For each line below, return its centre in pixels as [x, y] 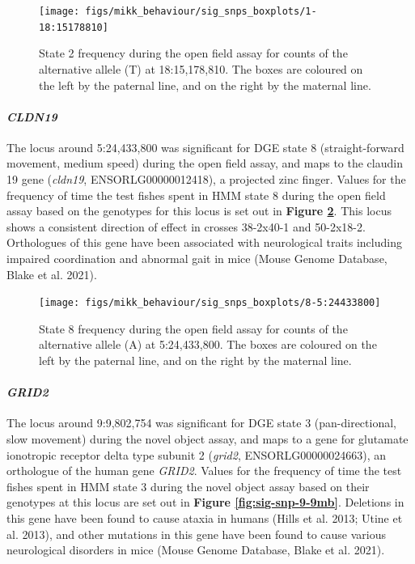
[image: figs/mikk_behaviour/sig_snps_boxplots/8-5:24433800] [210, 303]
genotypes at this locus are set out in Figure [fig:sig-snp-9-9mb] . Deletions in [205, 502]
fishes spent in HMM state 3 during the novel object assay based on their [188, 486]
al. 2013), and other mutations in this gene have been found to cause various [196, 534]
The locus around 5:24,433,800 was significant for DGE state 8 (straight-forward [205, 147]
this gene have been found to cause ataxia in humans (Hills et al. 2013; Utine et [205, 518]
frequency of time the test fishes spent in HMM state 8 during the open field [196, 195]
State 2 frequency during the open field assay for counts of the [193, 53]
